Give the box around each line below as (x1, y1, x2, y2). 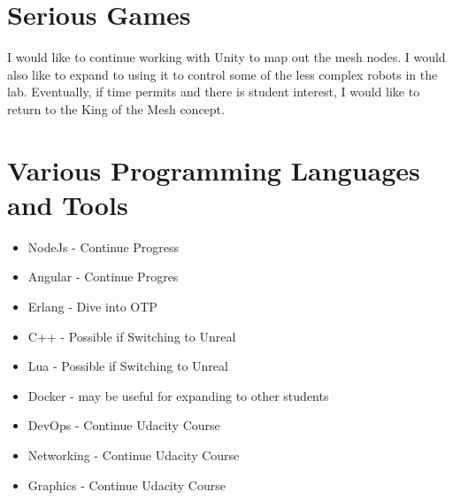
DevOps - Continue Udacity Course (27, 416, 220, 435)
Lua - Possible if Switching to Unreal (27, 357, 228, 375)
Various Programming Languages (7, 151, 420, 188)
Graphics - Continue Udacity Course (27, 475, 226, 494)
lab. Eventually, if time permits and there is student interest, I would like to (7, 82, 420, 101)
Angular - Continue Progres (27, 267, 179, 286)
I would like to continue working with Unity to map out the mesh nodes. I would (7, 48, 446, 66)
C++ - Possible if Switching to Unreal (27, 327, 236, 345)
